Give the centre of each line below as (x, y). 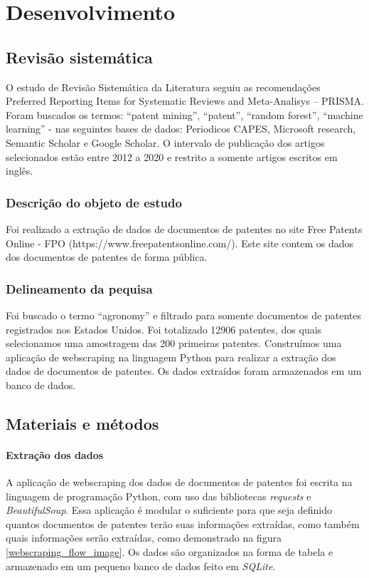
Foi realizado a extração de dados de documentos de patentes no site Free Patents (184, 228)
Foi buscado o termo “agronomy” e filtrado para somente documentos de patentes (183, 315)
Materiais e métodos (82, 423)
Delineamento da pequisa (79, 288)
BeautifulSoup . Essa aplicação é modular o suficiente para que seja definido (169, 510)
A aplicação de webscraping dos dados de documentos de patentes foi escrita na (179, 482)
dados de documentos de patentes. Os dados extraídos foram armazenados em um (184, 371)
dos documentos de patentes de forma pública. (107, 257)
